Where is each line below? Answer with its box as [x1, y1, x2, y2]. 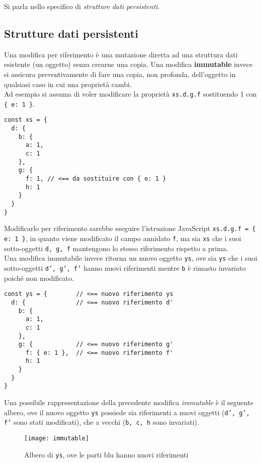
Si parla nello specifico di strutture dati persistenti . [4, 1, 160, 11]
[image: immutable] [24, 435, 89, 442]
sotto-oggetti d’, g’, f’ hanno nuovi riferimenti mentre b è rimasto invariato [4, 262, 246, 273]
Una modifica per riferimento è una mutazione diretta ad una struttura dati [4, 49, 238, 59]
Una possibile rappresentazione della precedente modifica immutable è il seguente [4, 397, 253, 408]
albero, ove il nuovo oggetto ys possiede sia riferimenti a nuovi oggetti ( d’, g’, [4, 407, 250, 417]
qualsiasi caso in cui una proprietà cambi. [4, 79, 132, 89]
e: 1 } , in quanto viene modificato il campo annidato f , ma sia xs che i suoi [4, 233, 241, 244]
